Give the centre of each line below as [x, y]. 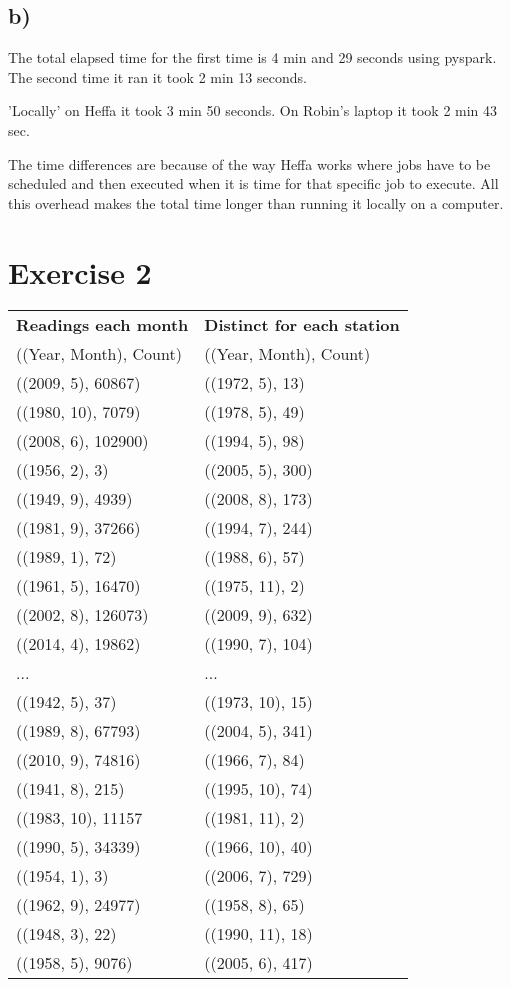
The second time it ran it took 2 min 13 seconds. [157, 76]
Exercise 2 [80, 271]
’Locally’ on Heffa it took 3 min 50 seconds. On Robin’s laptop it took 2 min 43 [253, 110]
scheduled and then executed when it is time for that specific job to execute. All [253, 183]
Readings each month [102, 325]
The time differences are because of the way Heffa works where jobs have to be [249, 163]
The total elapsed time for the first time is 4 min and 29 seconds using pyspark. [252, 57]
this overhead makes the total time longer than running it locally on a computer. [256, 202]
